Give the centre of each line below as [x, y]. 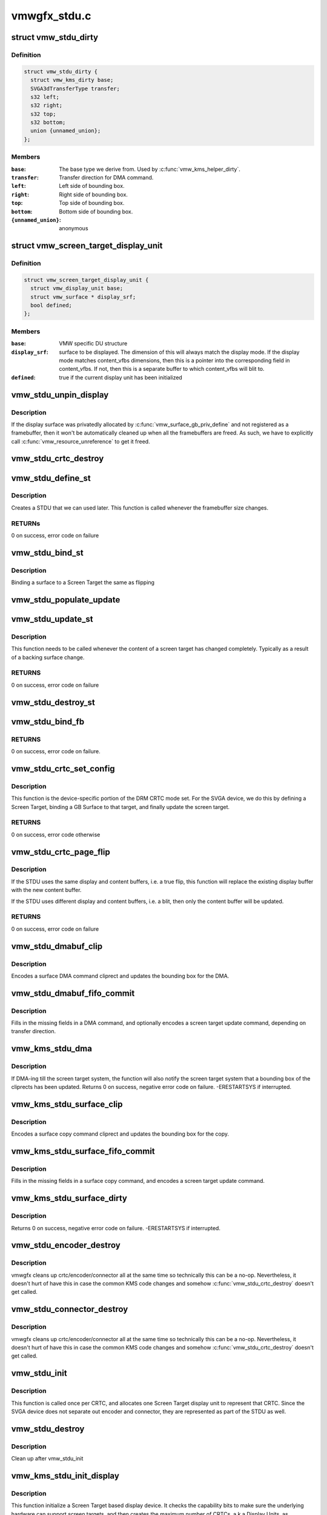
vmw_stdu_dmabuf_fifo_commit [73, 993]
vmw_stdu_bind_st [48, 552]
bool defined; [51, 305]
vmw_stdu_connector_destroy [70, 1309]
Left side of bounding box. [92, 186]
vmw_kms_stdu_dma [51, 1049]
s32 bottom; [48, 122]
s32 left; [45, 97]
